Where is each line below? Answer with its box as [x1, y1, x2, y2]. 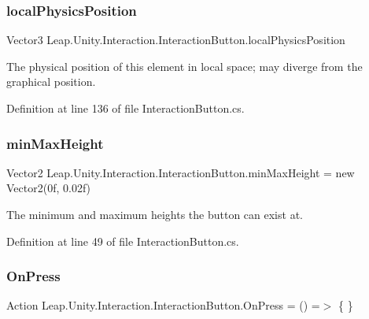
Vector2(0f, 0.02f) [6, 180, 91, 196]
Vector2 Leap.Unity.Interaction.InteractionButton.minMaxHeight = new [6, 164, 355, 180]
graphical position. [6, 73, 96, 90]
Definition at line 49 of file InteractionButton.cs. [6, 232, 239, 249]
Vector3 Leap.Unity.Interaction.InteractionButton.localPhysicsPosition [6, 32, 345, 48]
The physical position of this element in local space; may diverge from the [6, 57, 363, 74]
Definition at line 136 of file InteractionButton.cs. [6, 100, 245, 116]
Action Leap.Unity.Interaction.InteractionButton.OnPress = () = [6, 297, 320, 313]
